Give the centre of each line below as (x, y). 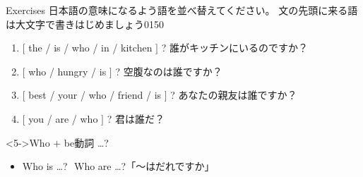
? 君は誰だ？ (136, 118)
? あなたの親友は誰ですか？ (234, 95)
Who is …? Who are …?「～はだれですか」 (118, 166)
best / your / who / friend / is (95, 95)
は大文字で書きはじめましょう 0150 (85, 24)
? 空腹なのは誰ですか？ (169, 71)
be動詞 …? (86, 142)
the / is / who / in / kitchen (90, 48)
